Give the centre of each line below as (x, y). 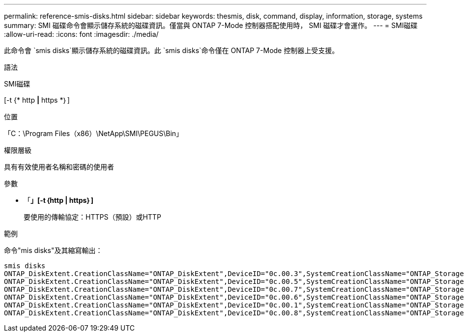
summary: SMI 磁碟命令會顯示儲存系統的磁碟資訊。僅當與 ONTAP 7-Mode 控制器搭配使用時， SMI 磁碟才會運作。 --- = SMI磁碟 (211, 25)
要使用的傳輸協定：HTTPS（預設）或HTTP (92, 217)
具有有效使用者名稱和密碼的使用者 (59, 167)
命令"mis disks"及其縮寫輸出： (53, 250)
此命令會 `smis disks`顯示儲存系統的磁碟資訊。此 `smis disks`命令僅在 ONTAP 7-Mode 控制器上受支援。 (172, 50)
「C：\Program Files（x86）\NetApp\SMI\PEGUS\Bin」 (94, 133)
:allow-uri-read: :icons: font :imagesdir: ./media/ (81, 34)
